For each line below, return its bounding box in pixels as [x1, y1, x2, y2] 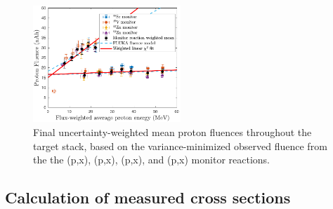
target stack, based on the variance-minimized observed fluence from [33, 138, 327, 153]
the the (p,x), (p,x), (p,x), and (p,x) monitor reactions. [33, 152, 270, 167]
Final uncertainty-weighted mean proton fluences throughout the [33, 124, 312, 139]
